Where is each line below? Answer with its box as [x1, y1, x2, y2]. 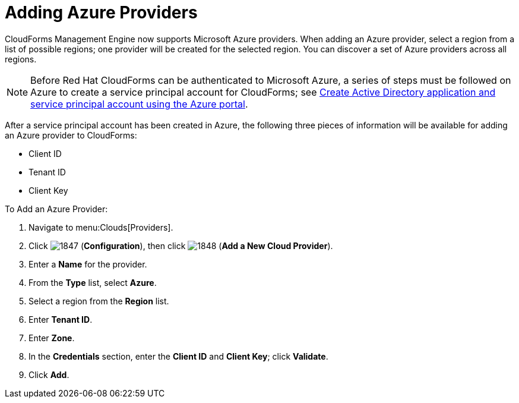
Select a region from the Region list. [29, 295, 169, 306]
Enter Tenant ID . [29, 314, 93, 325]
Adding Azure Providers [5, 2, 198, 23]
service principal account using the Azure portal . [30, 97, 248, 110]
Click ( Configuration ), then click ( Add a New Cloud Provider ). [29, 240, 333, 251]
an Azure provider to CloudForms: [5, 130, 137, 140]
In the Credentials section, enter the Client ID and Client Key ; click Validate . [29, 351, 328, 361]
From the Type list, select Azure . [29, 277, 157, 288]
